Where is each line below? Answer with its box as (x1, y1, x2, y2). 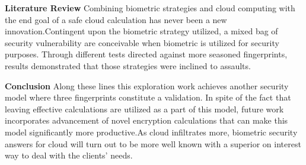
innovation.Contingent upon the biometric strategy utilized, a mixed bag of (5, 25, 278, 37)
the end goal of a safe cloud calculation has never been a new (5, 13, 227, 25)
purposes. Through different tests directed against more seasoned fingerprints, (5, 48, 288, 60)
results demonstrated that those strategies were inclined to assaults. (5, 59, 251, 72)
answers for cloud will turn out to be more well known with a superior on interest (5, 137, 301, 150)
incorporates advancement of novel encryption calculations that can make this (5, 114, 288, 127)
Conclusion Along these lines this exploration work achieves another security (5, 79, 289, 92)
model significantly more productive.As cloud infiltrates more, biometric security (5, 125, 298, 138)
